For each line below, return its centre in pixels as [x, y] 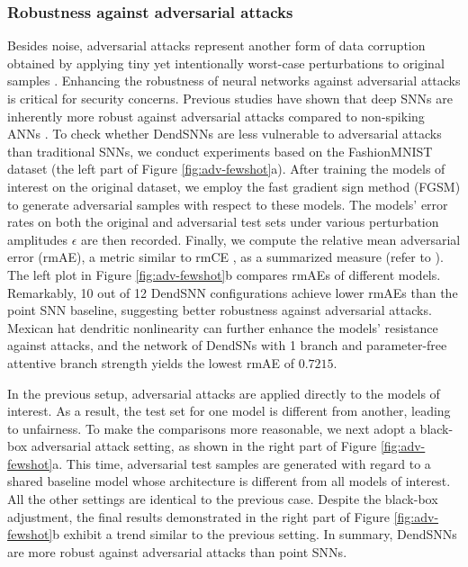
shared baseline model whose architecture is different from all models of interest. [229, 481]
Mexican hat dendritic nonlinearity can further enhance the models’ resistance [223, 327]
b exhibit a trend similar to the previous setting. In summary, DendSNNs [255, 534]
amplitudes [37, 239]
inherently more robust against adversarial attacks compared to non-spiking [216, 116]
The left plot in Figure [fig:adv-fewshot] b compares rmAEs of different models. [224, 274]
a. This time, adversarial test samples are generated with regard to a [242, 463]
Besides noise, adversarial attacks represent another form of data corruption [216, 45]
